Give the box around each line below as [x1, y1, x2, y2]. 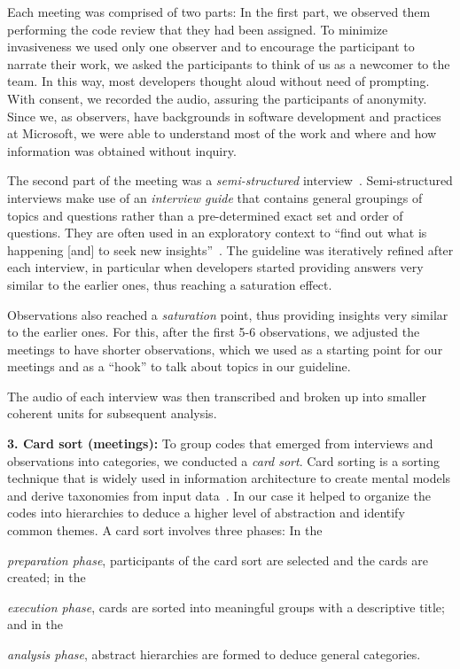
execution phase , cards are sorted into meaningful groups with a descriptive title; [7, 597, 445, 616]
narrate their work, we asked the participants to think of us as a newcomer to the [7, 54, 450, 73]
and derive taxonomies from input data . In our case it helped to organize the [7, 486, 431, 504]
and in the [7, 615, 64, 634]
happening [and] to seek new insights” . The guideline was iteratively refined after [7, 240, 454, 259]
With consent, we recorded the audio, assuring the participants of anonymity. [7, 89, 427, 107]
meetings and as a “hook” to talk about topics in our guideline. [7, 357, 351, 376]
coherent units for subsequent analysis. [7, 404, 217, 423]
